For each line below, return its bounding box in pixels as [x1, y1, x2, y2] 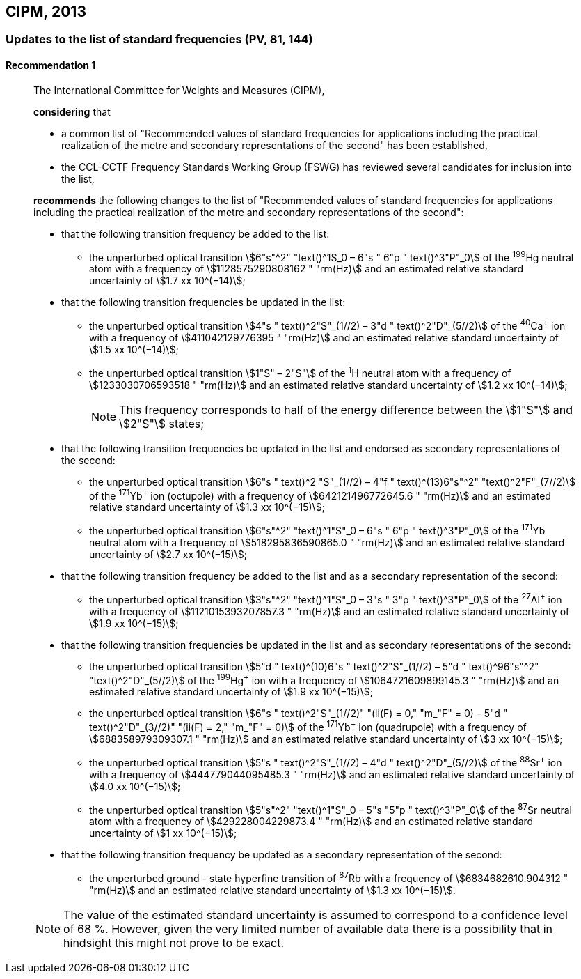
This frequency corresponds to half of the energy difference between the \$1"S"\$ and [119, 402, 573, 417]
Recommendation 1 [6, 59, 96, 72]
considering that [33, 105, 111, 118]
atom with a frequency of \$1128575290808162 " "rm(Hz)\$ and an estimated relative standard [89, 263, 523, 275]
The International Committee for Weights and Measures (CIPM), [33, 84, 325, 96]
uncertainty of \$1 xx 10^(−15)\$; [89, 827, 237, 840]
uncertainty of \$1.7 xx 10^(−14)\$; [89, 275, 246, 287]
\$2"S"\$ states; [119, 416, 204, 431]
